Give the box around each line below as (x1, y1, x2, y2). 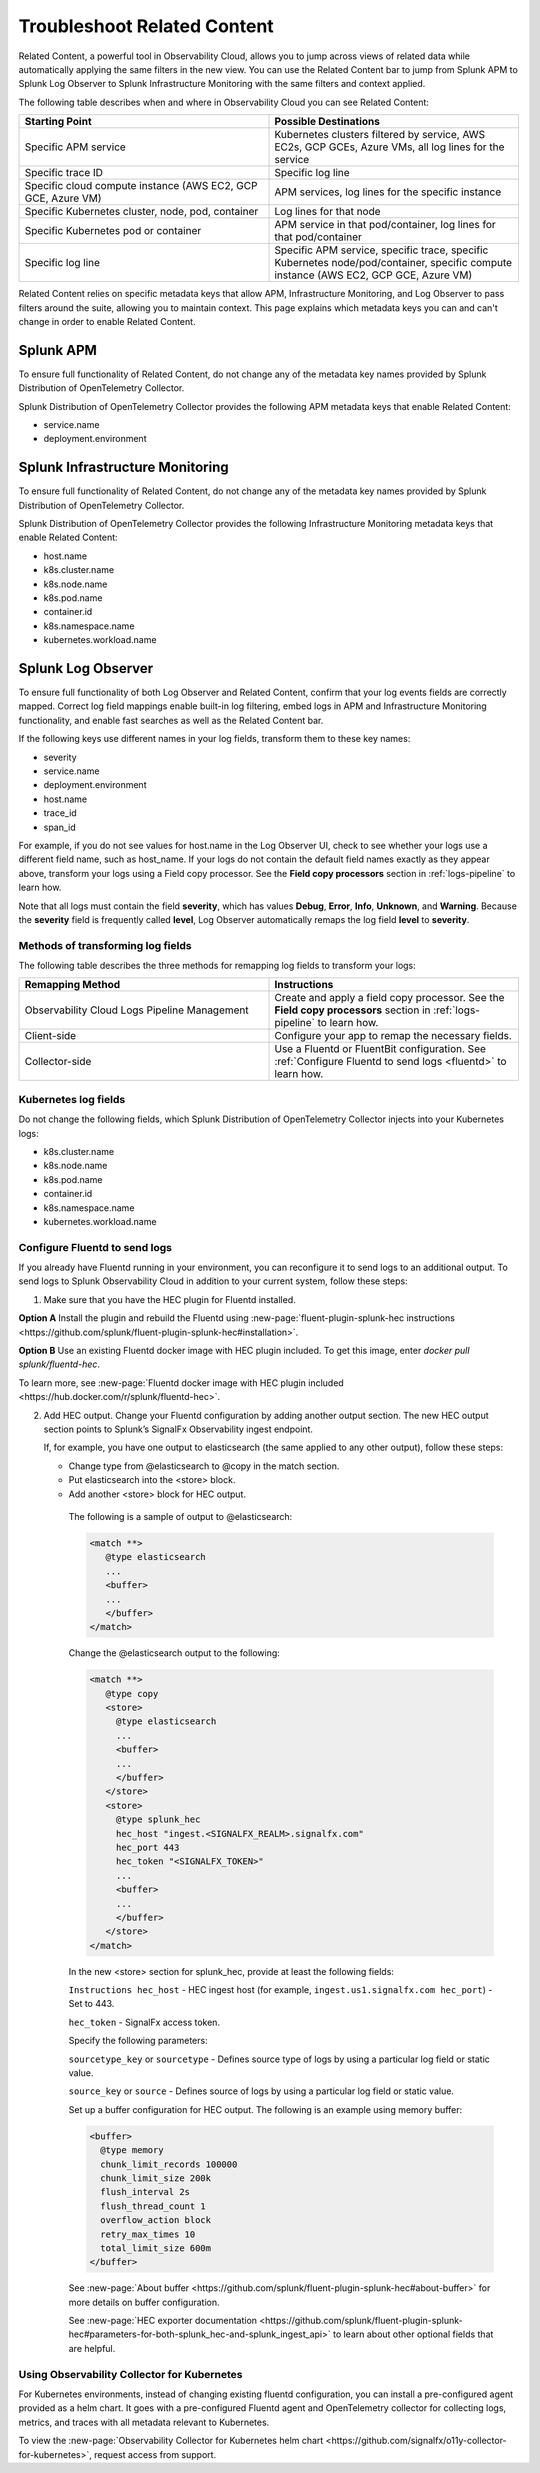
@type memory (100, 2145, 164, 2156)
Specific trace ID (24, 166, 104, 180)
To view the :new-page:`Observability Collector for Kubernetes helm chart (18, 2435, 324, 2447)
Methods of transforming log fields (18, 938, 192, 952)
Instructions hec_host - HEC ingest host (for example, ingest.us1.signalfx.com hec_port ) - (68, 1984, 493, 1996)
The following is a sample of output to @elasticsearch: (68, 1510, 293, 1522)
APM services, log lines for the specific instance (274, 185, 502, 199)
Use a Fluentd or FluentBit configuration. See (274, 1042, 487, 1056)
